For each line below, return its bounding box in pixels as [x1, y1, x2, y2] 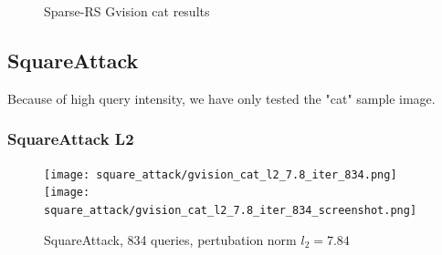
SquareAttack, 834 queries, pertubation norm [44, 229, 297, 249]
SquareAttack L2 [7, 127, 134, 150]
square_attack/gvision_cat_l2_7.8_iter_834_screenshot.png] [44, 203, 417, 217]
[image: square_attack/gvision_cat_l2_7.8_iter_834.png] [44, 168, 397, 181]
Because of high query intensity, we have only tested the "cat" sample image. [7, 88, 436, 107]
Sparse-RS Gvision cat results [44, 2, 210, 20]
